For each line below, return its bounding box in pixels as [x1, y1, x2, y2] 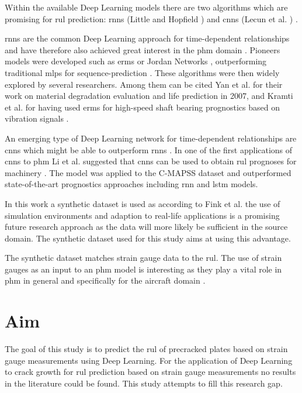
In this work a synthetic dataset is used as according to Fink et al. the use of [5, 197, 280, 209]
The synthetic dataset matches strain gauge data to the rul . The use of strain [5, 251, 282, 264]
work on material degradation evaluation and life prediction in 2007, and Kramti [5, 89, 293, 102]
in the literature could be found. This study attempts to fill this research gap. [5, 377, 283, 389]
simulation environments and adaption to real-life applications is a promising [5, 209, 280, 221]
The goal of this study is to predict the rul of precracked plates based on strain [5, 343, 288, 355]
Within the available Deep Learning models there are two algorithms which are [5, 1, 288, 13]
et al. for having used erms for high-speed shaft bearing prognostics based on [5, 101, 280, 113]
